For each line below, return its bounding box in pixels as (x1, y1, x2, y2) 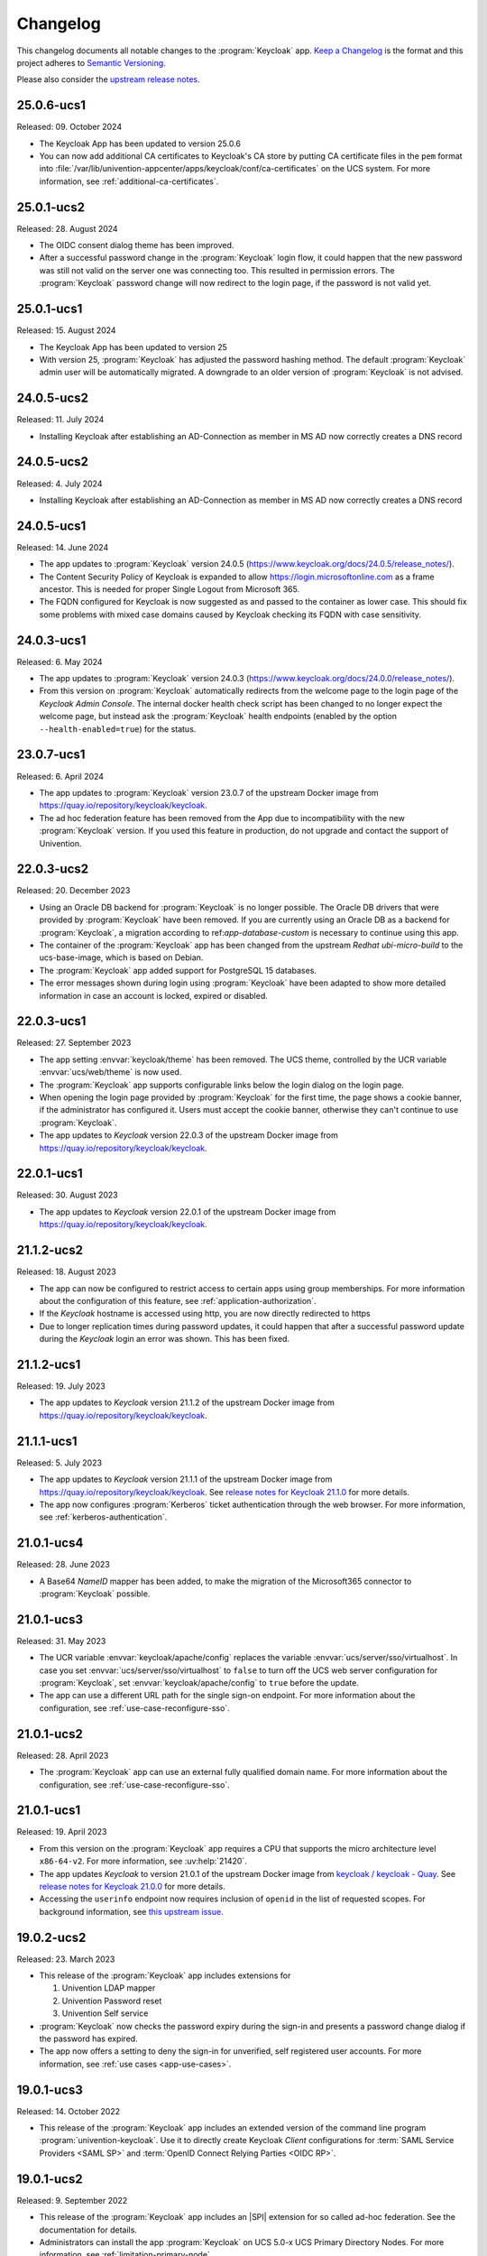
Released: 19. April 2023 (16, 1826, 107, 1837)
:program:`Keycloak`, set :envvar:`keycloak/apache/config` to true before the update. (39, 1678, 360, 1688)
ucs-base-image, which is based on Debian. (39, 952, 204, 963)
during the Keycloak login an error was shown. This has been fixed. (39, 1334, 290, 1345)
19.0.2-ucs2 (16, 1929, 87, 1945)
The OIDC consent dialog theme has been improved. (39, 240, 234, 251)
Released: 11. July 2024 (16, 414, 105, 425)
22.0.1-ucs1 (16, 1166, 83, 1181)
